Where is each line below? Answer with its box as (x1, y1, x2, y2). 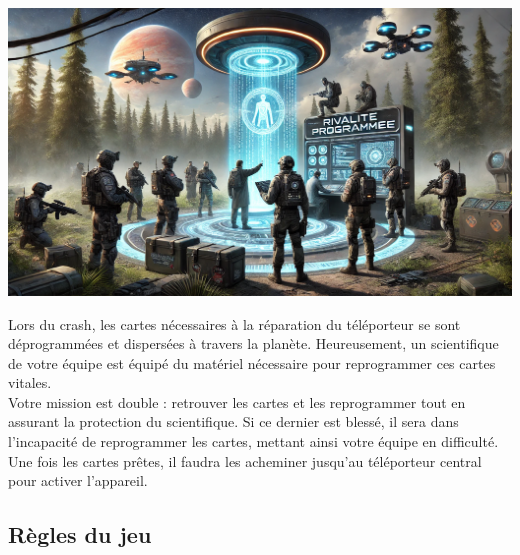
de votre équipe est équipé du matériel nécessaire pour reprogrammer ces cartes (8, 352, 496, 373)
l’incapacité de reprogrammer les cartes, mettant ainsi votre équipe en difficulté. (8, 431, 499, 452)
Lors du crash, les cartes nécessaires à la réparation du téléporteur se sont (8, 313, 461, 334)
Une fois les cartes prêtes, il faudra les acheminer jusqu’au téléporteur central (8, 450, 482, 471)
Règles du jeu (8, 519, 152, 550)
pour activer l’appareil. (8, 470, 148, 491)
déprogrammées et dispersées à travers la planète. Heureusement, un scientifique (8, 333, 499, 354)
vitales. (8, 372, 52, 393)
